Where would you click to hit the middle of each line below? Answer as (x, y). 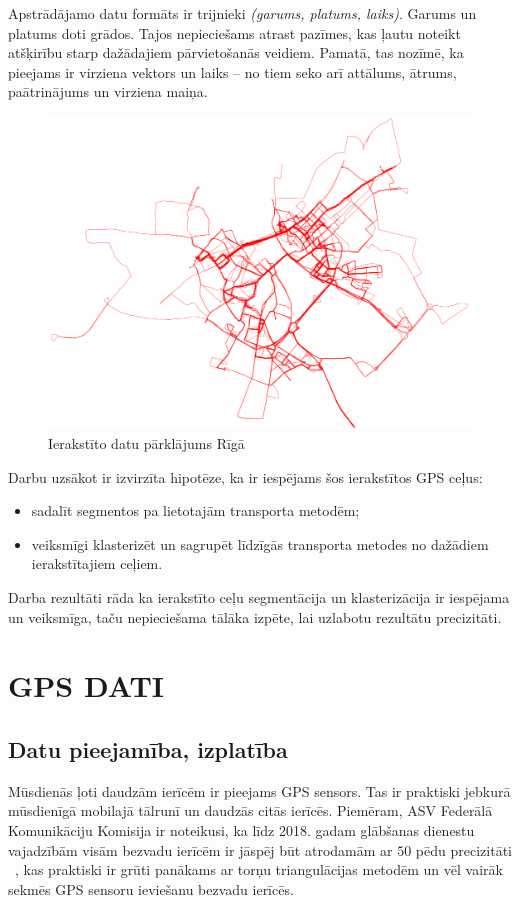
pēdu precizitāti (463, 849)
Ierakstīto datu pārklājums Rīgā (146, 443)
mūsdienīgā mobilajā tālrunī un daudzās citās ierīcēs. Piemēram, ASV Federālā (250, 810)
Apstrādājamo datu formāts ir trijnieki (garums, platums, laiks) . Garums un (242, 13)
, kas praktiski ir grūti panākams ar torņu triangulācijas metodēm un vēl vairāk (259, 869)
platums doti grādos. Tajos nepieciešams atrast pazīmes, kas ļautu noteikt (234, 32)
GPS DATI (86, 685)
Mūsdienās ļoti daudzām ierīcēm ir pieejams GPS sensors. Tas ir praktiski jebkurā (259, 790)
